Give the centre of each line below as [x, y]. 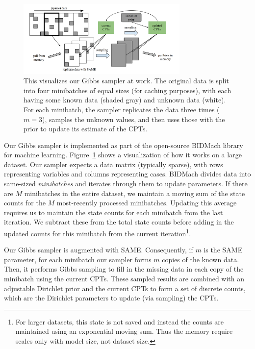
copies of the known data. [201, 259]
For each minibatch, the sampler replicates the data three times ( [122, 109]
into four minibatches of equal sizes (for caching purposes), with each [127, 90]
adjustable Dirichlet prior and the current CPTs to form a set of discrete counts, [125, 288]
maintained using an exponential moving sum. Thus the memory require [124, 331]
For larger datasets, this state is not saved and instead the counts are [119, 321]
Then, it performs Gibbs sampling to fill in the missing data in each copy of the [124, 269]
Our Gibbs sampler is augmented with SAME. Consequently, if [99, 250]
